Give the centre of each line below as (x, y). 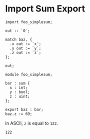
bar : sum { (17, 83)
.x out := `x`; (25, 44)
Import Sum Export (45, 9)
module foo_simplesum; (29, 74)
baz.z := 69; (19, 114)
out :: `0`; (17, 30)
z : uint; (20, 96)
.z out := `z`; (25, 52)
